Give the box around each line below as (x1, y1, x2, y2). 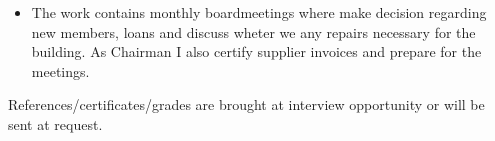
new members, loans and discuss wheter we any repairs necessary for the (31, 21, 476, 42)
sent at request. (8, 113, 103, 134)
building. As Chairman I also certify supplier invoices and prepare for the (31, 41, 482, 62)
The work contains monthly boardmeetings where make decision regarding (31, 2, 487, 22)
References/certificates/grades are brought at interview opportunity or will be (8, 94, 485, 115)
